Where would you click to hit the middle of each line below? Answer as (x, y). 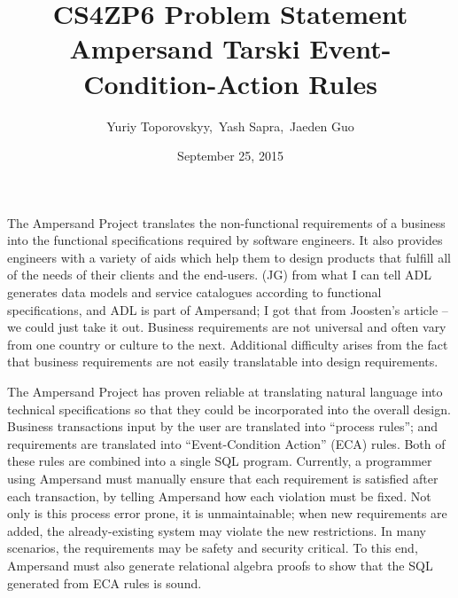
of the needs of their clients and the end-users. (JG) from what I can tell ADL (220, 275)
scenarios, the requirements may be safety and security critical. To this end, (213, 548)
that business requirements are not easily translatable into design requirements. (223, 362)
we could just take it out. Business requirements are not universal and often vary (227, 327)
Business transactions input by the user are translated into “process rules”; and (223, 426)
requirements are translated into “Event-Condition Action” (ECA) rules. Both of (226, 443)
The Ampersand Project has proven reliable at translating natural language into (225, 392)
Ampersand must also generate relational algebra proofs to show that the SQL (220, 565)
